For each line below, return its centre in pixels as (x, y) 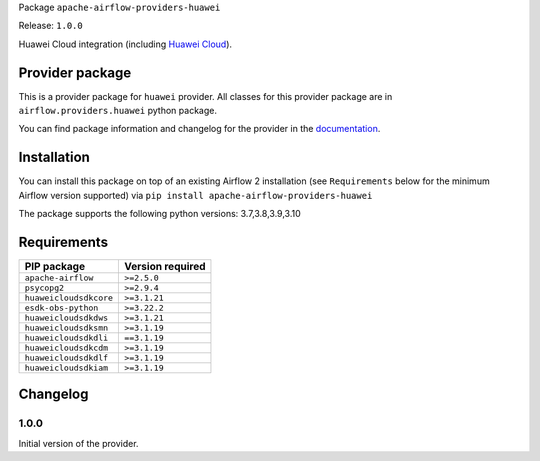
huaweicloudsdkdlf (66, 358)
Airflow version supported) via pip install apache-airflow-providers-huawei (195, 195)
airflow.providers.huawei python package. (117, 111)
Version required (165, 267)
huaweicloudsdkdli (66, 338)
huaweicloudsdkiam (66, 368)
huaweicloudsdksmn (66, 328)
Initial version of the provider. (78, 443)
